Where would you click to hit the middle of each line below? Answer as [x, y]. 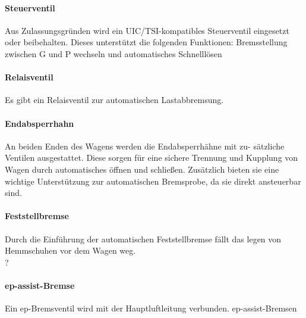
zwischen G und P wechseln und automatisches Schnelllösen [113, 53]
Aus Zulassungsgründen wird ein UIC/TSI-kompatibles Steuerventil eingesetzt [147, 30]
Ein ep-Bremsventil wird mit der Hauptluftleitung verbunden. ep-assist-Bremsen [151, 308]
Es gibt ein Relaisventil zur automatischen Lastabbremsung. [114, 100]
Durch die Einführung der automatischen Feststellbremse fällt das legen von [143, 238]
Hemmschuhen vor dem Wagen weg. [70, 250]
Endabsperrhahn [40, 123]
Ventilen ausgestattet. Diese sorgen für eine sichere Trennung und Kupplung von [152, 158]
